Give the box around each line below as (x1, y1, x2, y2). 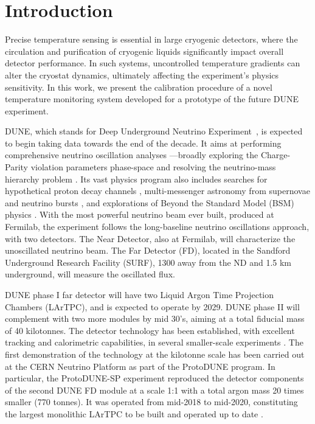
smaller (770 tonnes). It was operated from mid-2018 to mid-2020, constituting (5, 395, 298, 408)
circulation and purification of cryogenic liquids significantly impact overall (5, 44, 284, 57)
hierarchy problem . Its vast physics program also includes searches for (5, 172, 268, 185)
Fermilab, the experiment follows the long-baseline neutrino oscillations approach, (5, 220, 310, 233)
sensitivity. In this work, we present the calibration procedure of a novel (5, 80, 272, 93)
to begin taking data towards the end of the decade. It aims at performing (5, 136, 282, 149)
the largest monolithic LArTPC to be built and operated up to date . (5, 407, 263, 420)
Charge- (260, 148, 291, 161)
